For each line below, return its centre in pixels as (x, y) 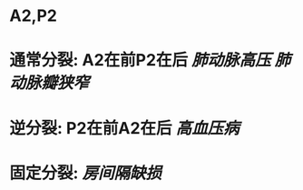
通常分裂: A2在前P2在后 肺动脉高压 (140, 60)
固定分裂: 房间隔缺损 (85, 173)
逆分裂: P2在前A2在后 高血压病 (124, 128)
